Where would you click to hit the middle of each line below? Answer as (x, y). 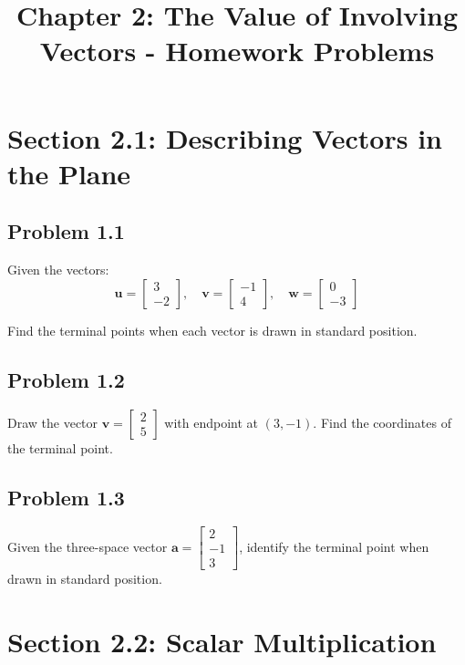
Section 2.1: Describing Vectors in (225, 137)
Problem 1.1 (66, 231)
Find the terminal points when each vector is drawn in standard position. (212, 330)
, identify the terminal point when (334, 546)
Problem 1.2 (66, 379)
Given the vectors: (58, 270)
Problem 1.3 (66, 497)
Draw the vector (53, 422)
